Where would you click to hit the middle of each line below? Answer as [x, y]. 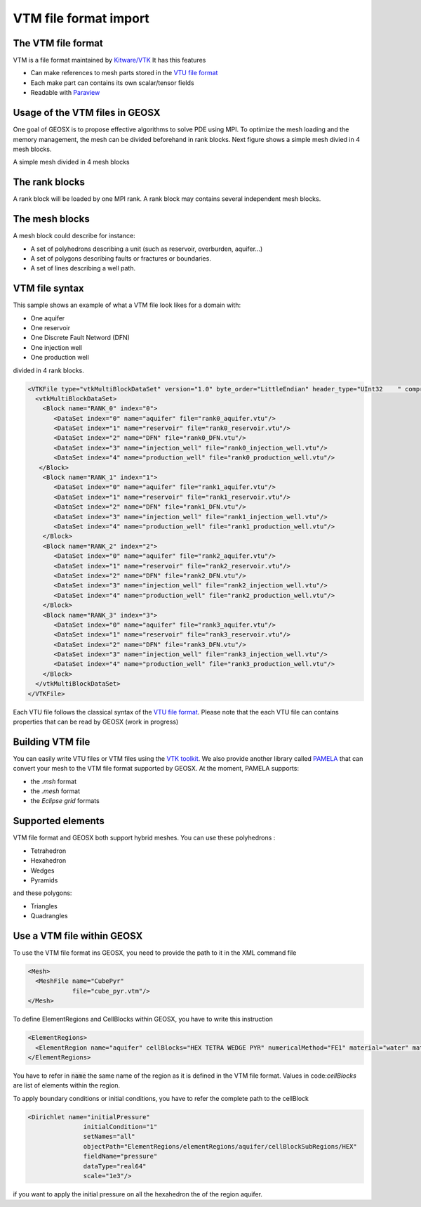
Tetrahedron [48, 851]
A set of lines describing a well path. [83, 268]
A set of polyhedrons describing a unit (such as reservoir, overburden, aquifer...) [147, 249]
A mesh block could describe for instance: [74, 236]
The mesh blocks [52, 219]
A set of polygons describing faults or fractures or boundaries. [121, 258]
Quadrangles [49, 916]
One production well [60, 358]
